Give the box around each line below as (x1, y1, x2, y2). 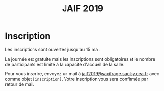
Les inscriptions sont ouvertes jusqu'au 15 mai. (5, 46, 100, 52)
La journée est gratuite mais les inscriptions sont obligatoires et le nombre (5, 56, 155, 62)
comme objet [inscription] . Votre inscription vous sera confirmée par (5, 76, 149, 82)
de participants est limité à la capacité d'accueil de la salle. (5, 61, 125, 67)
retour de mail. (5, 81, 35, 87)
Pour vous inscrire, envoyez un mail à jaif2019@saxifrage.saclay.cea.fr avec (5, 70, 159, 76)
